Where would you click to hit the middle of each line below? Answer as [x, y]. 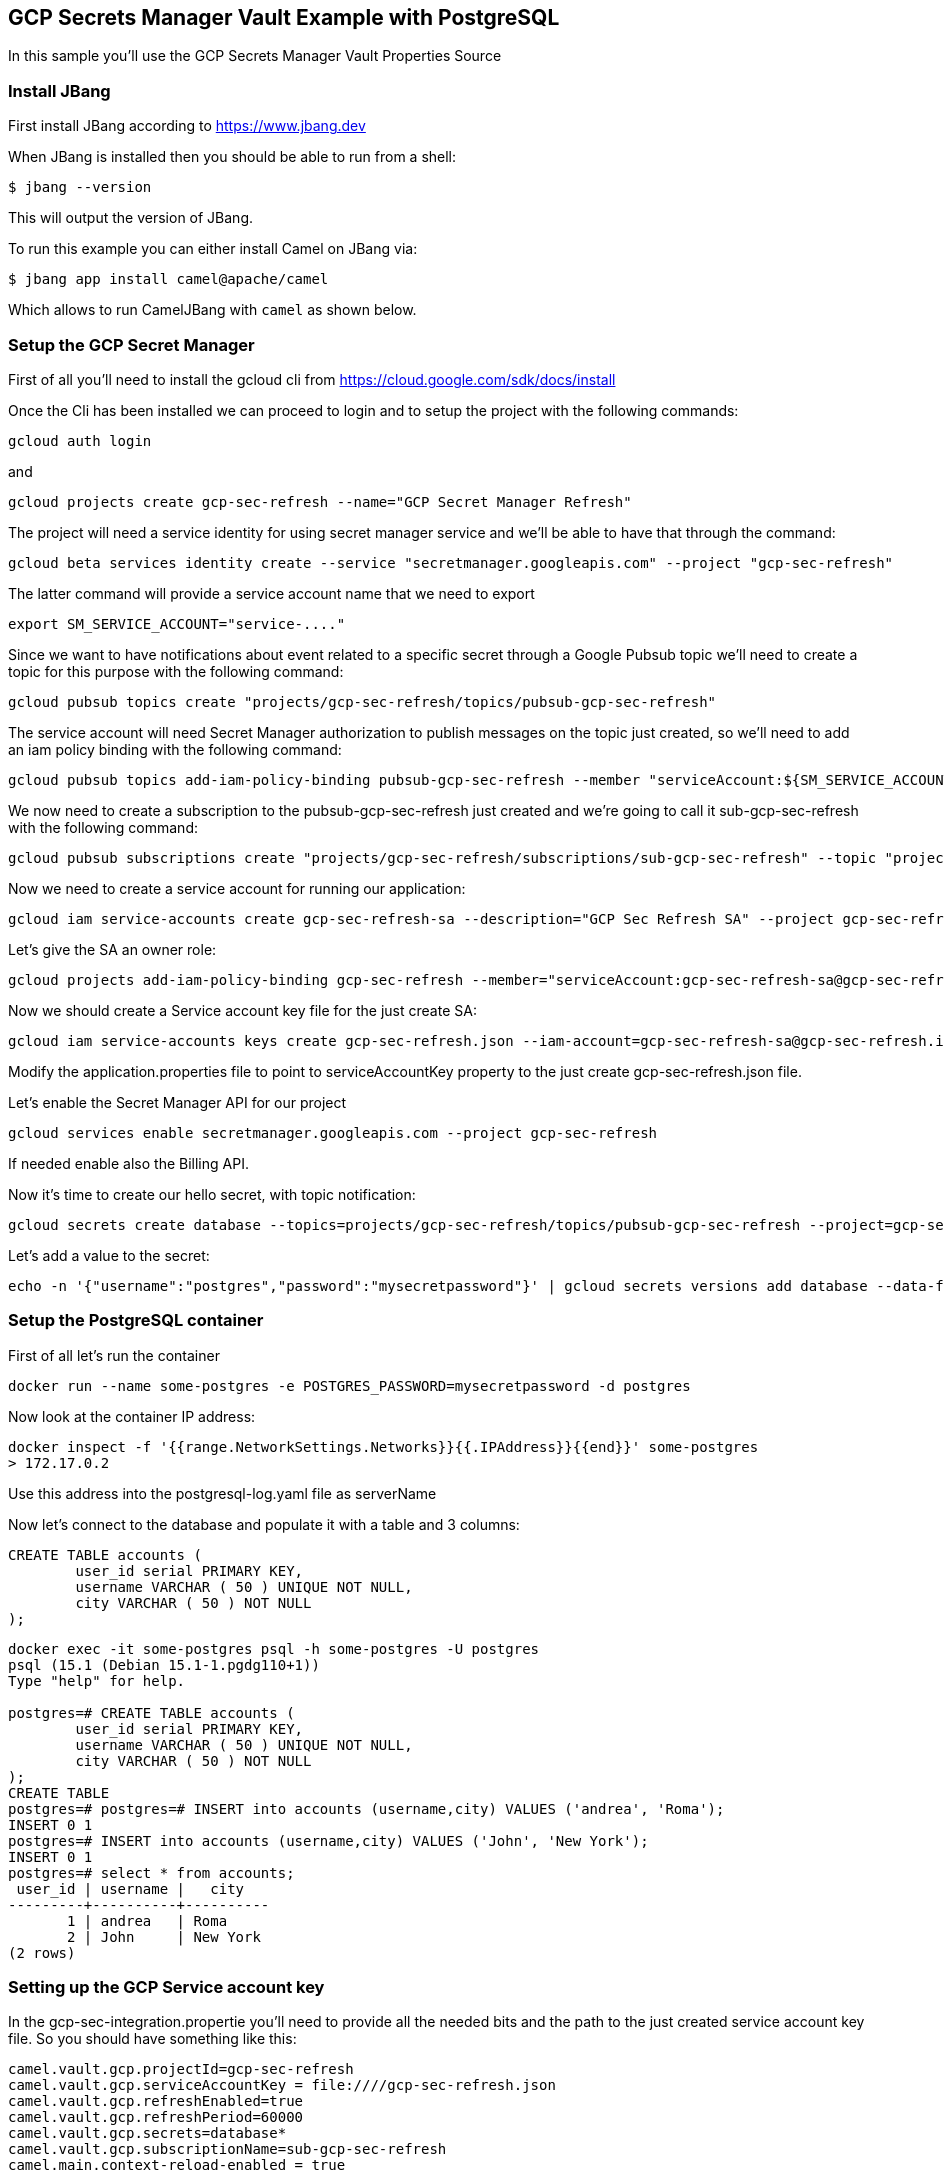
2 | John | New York [164, 1936]
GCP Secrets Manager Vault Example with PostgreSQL [284, 17]
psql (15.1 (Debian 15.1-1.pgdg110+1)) [164, 1664]
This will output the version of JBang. [131, 218]
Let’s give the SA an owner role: [112, 949]
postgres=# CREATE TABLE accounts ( [151, 1712]
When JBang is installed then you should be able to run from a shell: [232, 157]
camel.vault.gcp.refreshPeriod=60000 [156, 2117]
